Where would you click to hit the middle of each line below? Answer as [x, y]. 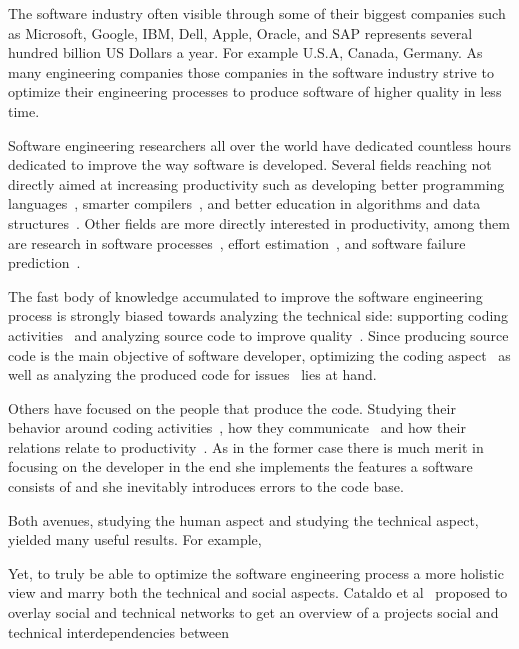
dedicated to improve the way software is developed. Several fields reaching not [250, 164]
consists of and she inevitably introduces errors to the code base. [206, 486]
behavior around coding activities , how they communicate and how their [237, 427]
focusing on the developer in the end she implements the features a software [240, 466]
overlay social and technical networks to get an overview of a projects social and [253, 612]
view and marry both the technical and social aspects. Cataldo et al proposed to [258, 592]
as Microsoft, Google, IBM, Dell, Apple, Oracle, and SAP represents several [240, 32]
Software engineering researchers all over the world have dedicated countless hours [260, 144]
